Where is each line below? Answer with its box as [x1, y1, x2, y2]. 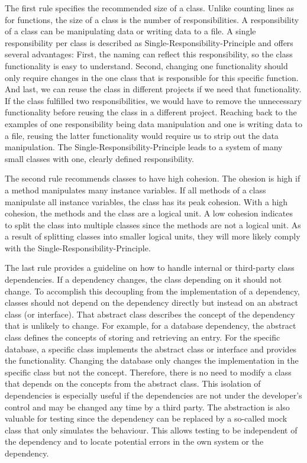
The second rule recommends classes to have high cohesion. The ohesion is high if [5, 172, 300, 184]
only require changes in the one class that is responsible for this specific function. [5, 71, 299, 83]
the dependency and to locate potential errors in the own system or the [5, 435, 264, 448]
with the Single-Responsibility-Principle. [5, 241, 151, 254]
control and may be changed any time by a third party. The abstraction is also [5, 400, 290, 413]
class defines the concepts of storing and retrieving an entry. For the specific [5, 331, 280, 344]
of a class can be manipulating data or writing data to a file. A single [5, 25, 256, 37]
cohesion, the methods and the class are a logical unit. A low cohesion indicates [5, 207, 293, 219]
